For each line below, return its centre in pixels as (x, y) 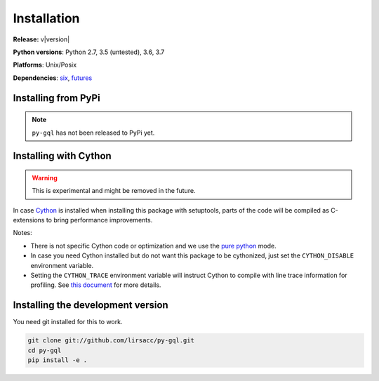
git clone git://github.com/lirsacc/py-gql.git (111, 341)
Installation (46, 18)
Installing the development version (91, 305)
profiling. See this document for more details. (96, 285)
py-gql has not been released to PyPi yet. (93, 133)
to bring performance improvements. (99, 220)
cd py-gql (45, 350)
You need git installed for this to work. (68, 322)
